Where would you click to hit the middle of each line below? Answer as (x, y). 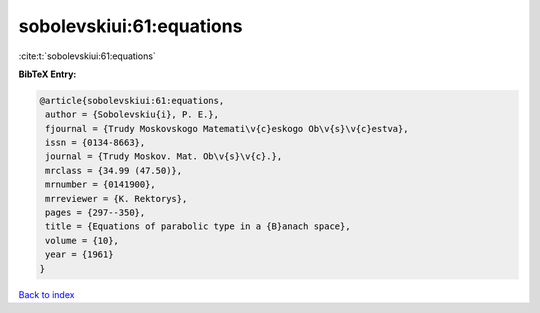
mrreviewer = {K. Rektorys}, (116, 198)
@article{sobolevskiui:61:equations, (132, 100)
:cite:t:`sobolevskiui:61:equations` (87, 56)
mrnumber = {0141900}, (101, 184)
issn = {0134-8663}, (95, 143)
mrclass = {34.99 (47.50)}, (114, 170)
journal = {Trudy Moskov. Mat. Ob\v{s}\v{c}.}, (164, 156)
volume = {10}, (82, 240)
